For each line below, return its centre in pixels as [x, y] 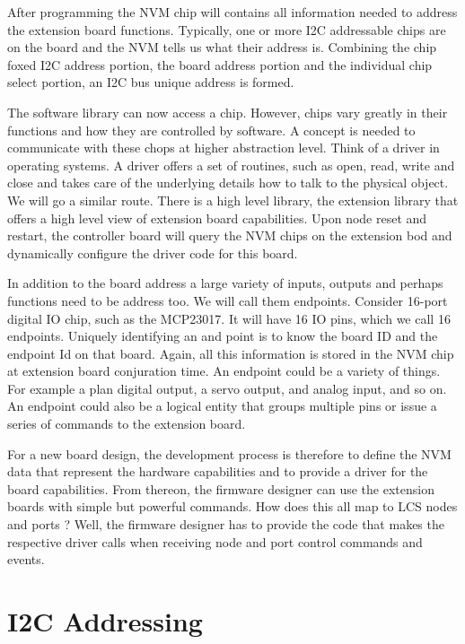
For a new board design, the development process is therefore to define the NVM [229, 453]
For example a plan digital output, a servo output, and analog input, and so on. [227, 388]
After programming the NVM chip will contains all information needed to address [232, 12]
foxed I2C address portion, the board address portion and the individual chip [220, 64]
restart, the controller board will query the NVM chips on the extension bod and [230, 235]
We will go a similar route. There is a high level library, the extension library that [233, 200]
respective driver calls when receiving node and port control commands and [215, 541]
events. [26, 559]
